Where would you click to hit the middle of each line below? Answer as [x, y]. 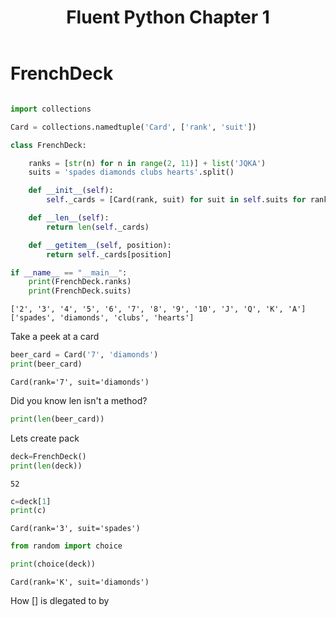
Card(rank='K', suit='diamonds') [80, 582]
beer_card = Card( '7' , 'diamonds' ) [84, 355]
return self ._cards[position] [109, 254]
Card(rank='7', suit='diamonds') [80, 382]
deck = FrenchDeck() [48, 456]
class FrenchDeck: [48, 145]
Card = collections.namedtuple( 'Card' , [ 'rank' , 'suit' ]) [133, 127]
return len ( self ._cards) [98, 227]
